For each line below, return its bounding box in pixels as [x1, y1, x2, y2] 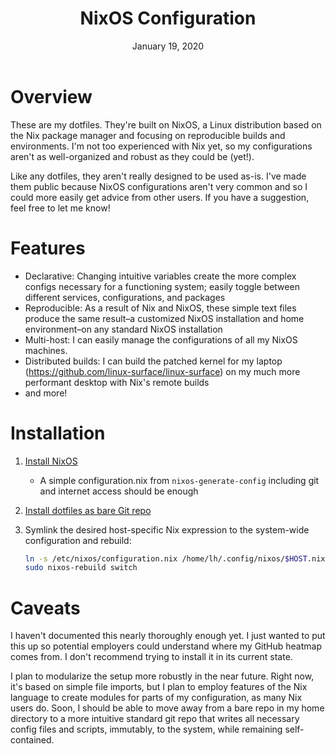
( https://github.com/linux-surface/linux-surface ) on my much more [24, 365, 301, 377]
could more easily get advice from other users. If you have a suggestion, [10, 191, 310, 203]
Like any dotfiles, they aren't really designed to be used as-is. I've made [10, 170, 307, 182]
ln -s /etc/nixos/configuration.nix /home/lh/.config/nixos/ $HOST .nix [24, 553, 326, 564]
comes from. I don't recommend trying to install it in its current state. [10, 651, 293, 663]
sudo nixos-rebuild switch [24, 563, 138, 573]
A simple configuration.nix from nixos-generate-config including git [39, 474, 320, 486]
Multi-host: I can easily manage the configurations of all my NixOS [24, 333, 298, 346]
